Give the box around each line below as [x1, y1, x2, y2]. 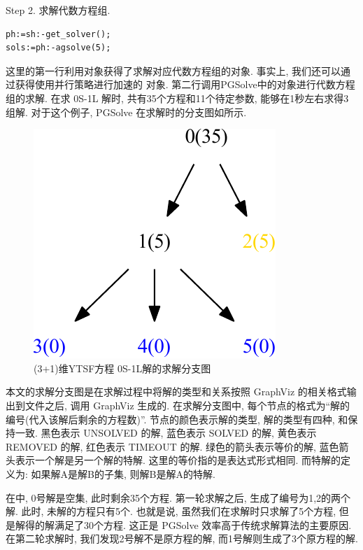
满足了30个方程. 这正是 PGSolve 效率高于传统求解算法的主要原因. [54, 517, 352, 532]
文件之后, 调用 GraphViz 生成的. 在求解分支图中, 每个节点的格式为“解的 [24, 397, 350, 412]
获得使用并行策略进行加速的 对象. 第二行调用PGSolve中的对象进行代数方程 [15, 77, 355, 92]
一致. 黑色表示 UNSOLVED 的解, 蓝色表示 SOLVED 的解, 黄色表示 [15, 425, 317, 440]
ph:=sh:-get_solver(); [6, 29, 111, 39]
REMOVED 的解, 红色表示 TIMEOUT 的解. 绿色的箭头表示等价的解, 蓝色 [6, 439, 339, 453]
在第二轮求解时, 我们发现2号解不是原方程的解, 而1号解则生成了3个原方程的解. [6, 531, 358, 546]
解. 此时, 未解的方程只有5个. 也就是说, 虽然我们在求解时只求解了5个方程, [6, 504, 336, 519]
